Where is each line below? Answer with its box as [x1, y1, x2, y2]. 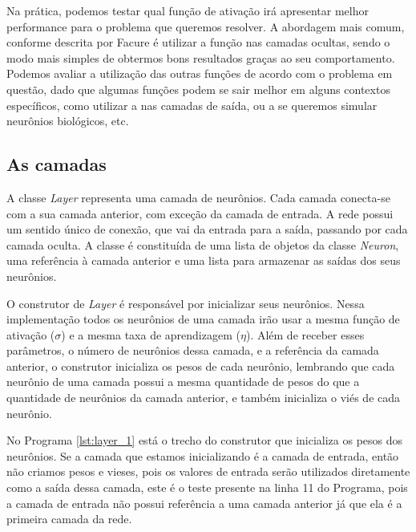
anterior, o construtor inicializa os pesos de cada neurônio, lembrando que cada [6, 357, 395, 374]
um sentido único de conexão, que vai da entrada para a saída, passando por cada [6, 221, 408, 238]
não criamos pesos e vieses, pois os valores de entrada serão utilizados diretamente [6, 463, 410, 480]
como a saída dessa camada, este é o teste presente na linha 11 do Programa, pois [6, 479, 408, 496]
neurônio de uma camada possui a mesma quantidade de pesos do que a [6, 373, 360, 390]
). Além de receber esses [245, 326, 365, 343]
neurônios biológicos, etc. [6, 112, 129, 129]
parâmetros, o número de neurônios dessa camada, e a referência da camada [6, 342, 379, 359]
